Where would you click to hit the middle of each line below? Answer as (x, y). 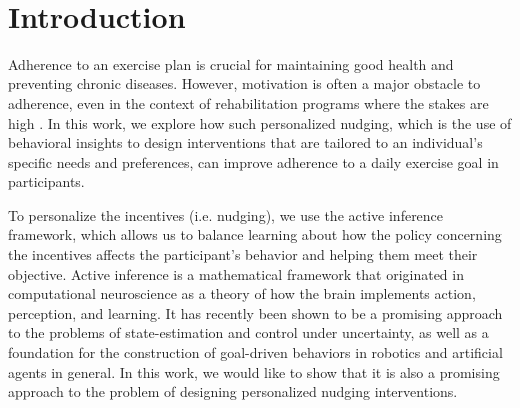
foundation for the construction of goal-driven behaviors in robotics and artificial (255, 352)
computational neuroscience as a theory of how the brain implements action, (242, 293)
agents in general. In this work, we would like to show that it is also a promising (254, 371)
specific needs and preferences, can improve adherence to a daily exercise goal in (253, 161)
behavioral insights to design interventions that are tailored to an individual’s (245, 142)
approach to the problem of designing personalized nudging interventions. (233, 391)
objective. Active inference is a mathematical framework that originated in (236, 273)
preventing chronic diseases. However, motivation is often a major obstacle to (244, 83)
